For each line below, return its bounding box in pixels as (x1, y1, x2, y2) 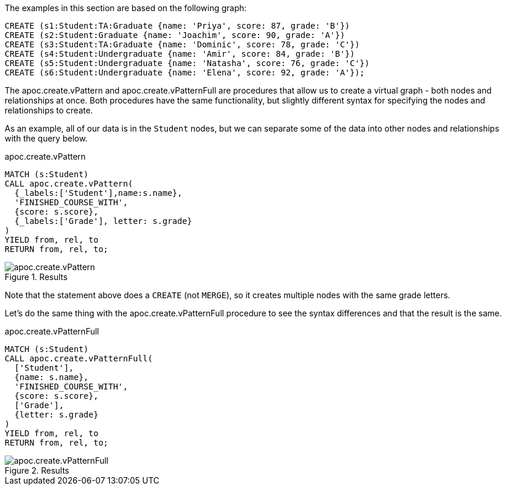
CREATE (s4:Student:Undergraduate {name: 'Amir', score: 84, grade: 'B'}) (5, 49, 355, 58)
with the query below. (5, 133, 88, 143)
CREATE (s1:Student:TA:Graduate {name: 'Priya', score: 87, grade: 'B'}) (5, 21, 350, 30)
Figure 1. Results (5, 272, 68, 282)
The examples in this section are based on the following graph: (5, 3, 247, 13)
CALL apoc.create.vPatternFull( (5, 354, 153, 363)
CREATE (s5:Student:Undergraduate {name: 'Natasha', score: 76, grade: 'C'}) (5, 58, 370, 68)
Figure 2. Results (5, 465, 70, 475)
